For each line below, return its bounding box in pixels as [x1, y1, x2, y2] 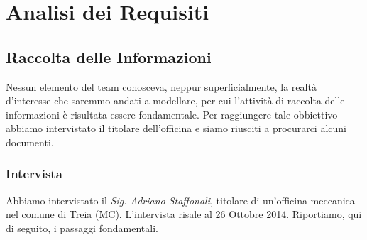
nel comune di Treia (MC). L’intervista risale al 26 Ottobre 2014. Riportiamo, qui [6, 207, 362, 222]
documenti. [6, 134, 54, 149]
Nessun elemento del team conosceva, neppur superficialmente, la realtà [6, 79, 317, 94]
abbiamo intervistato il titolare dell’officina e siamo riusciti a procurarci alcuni [6, 121, 346, 136]
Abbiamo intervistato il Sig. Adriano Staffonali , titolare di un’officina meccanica [6, 192, 355, 207]
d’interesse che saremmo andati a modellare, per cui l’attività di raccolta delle [6, 93, 345, 108]
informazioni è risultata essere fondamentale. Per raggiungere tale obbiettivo [6, 107, 338, 121]
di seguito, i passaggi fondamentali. [6, 220, 158, 235]
